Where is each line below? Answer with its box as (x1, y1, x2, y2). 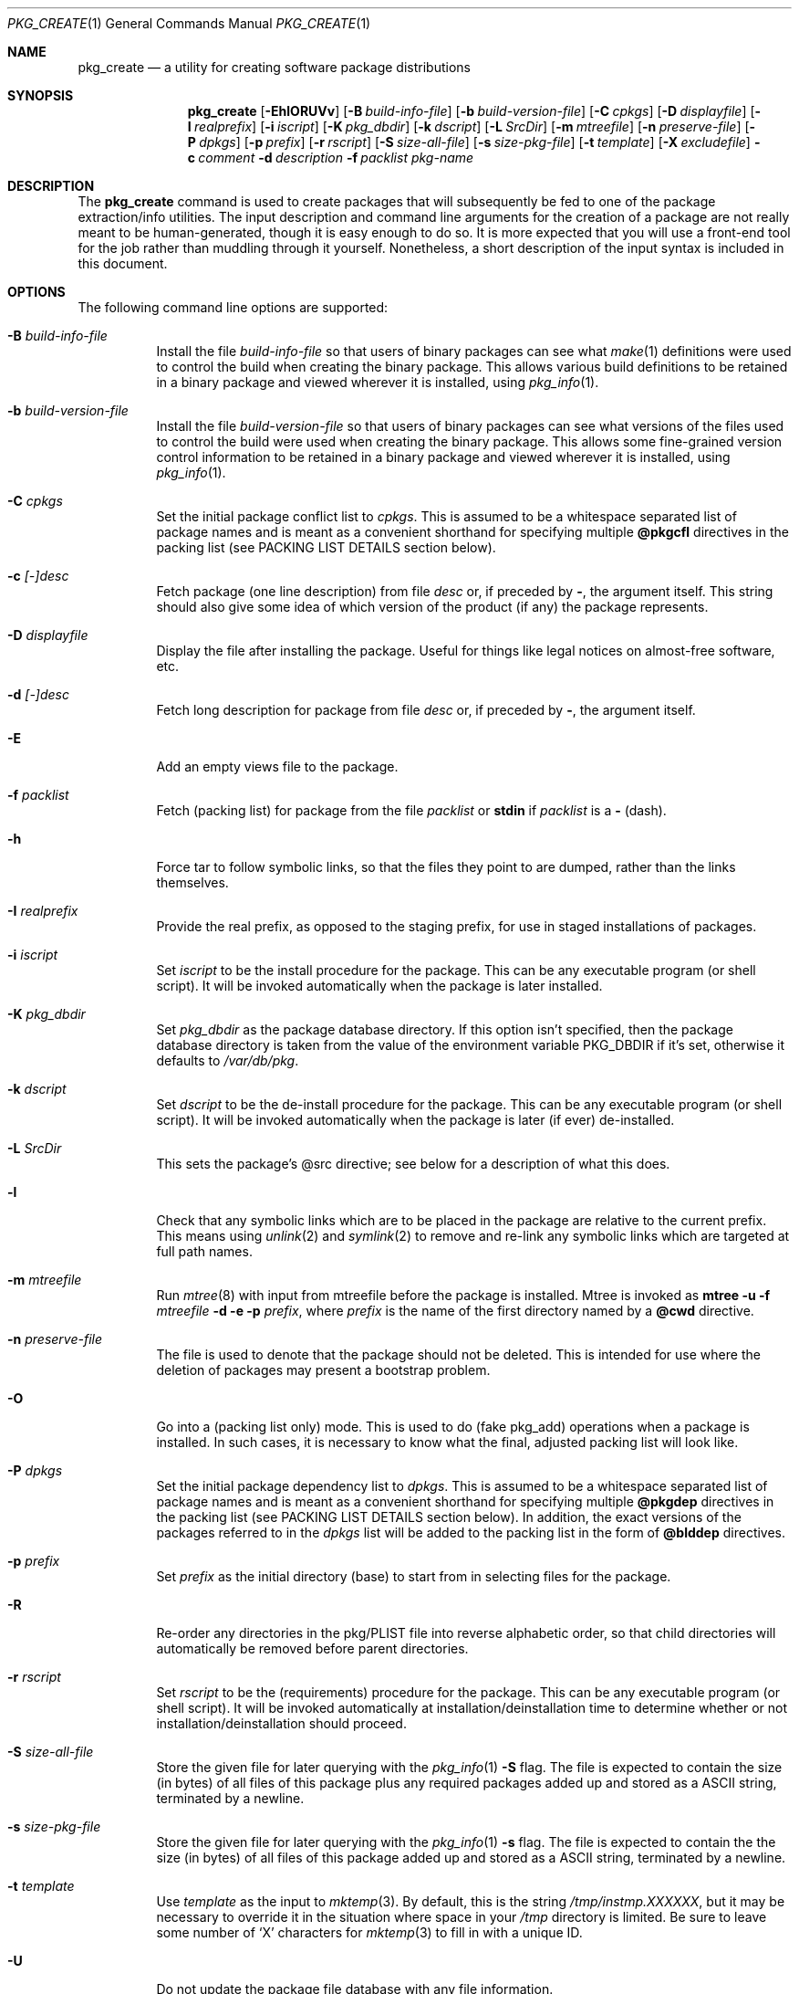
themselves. (156, 875, 229, 890)
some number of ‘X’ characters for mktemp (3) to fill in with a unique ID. (156, 1925, 583, 1940)
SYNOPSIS (7, 88, 74, 103)
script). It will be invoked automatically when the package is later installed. (156, 978, 603, 993)
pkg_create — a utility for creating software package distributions (78, 59, 471, 75)
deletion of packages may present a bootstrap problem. (156, 1362, 491, 1378)
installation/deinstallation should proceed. (156, 1716, 407, 1731)
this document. (78, 256, 168, 271)
